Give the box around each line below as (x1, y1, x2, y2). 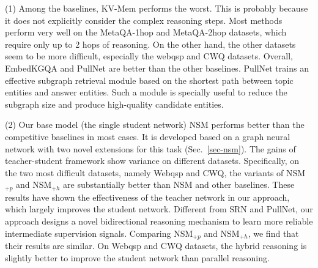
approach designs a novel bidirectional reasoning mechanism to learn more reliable (5, 214, 313, 227)
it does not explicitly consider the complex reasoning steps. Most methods (5, 13, 283, 26)
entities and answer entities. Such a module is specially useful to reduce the (5, 86, 287, 99)
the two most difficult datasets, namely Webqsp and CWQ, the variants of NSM (5, 166, 306, 179)
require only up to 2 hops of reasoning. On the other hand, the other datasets (5, 37, 296, 50)
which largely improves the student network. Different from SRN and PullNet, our (5, 203, 313, 215)
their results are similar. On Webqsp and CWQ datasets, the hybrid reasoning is (5, 239, 307, 251)
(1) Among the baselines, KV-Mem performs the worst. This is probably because (5, 2, 308, 14)
